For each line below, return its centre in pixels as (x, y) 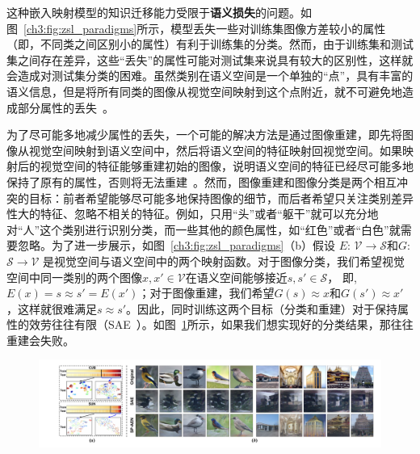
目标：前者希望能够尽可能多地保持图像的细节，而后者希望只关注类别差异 (221, 198)
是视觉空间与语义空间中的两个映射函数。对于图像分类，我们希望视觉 (224, 261)
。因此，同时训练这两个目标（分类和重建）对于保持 (262, 308)
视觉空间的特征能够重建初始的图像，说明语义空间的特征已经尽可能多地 (227, 166)
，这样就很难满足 (52, 308)
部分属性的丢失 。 (65, 107)
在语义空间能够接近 (236, 277)
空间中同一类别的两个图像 (74, 277)
